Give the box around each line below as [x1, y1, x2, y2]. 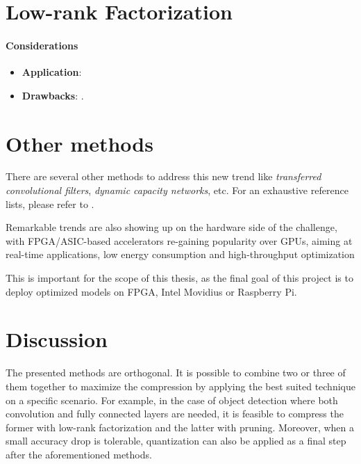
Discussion [6, 325, 108, 353]
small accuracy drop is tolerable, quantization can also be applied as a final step [6, 433, 346, 448]
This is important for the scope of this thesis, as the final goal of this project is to [6, 271, 353, 285]
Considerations [6, 38, 78, 52]
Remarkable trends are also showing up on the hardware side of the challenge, [6, 220, 337, 234]
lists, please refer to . [6, 196, 94, 211]
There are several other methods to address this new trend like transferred [6, 169, 321, 184]
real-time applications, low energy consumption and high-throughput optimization [6, 247, 355, 262]
